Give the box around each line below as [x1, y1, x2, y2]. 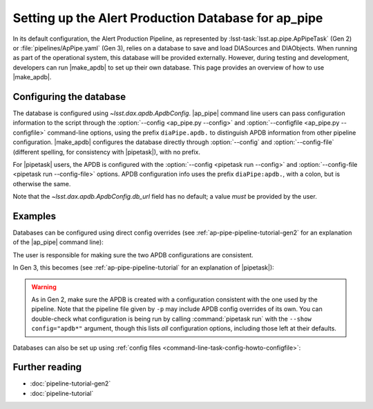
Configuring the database [12, 90, 126, 103]
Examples [12, 210, 57, 222]
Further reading [12, 361, 82, 373]
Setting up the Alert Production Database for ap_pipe [12, 10, 323, 26]
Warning [31, 283, 57, 291]
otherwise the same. [12, 179, 71, 188]
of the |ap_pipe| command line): [12, 238, 104, 246]
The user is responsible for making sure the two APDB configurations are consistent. [12, 250, 254, 259]
